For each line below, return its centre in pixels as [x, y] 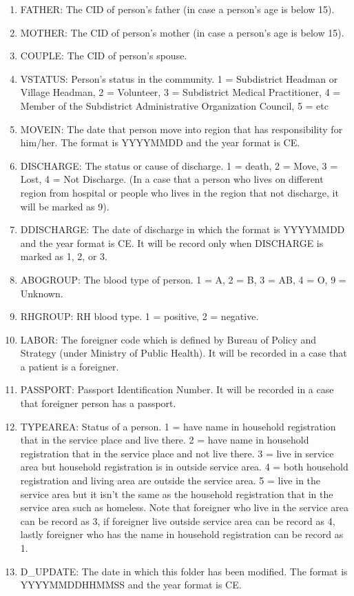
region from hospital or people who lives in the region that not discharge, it [179, 192]
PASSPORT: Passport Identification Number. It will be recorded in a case [177, 389]
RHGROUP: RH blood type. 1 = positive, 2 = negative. [139, 316]
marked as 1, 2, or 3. [64, 256]
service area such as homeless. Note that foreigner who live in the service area [185, 507]
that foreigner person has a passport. [98, 403]
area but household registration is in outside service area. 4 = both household [184, 467]
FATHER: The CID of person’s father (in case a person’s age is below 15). [177, 9]
